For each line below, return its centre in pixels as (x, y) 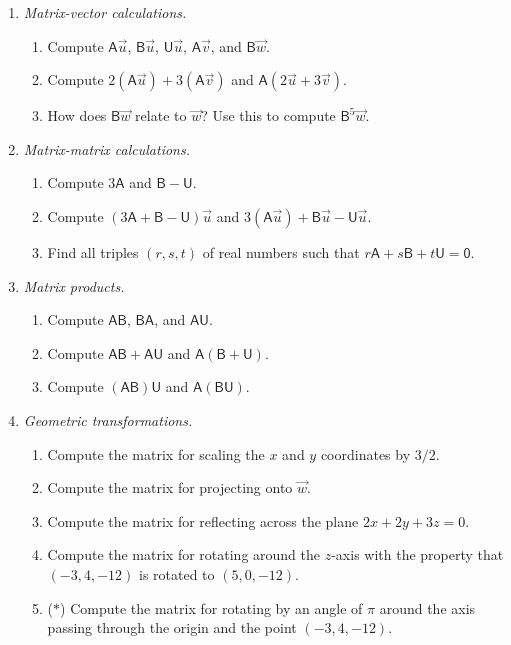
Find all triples (93, 251)
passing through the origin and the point (172, 627)
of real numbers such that (281, 251)
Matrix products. (74, 285)
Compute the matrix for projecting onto (170, 487)
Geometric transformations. (108, 419)
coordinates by (365, 453)
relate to (161, 115)
